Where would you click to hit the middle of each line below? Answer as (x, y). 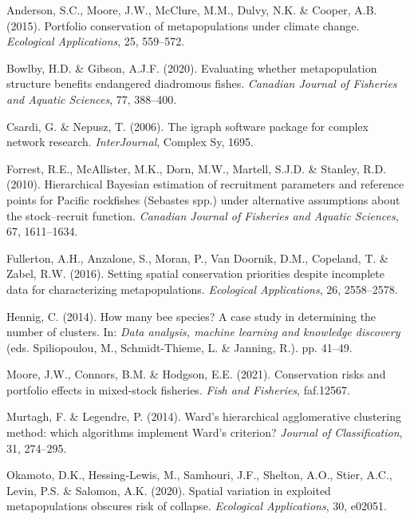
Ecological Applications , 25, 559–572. (96, 41)
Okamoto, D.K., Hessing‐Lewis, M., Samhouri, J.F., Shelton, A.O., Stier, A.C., (199, 475)
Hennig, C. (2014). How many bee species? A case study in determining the (191, 316)
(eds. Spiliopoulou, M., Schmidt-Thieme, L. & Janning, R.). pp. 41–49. (179, 347)
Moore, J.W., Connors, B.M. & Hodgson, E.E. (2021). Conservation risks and (196, 374)
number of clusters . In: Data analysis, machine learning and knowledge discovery (203, 332)
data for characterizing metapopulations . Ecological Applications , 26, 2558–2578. (202, 289)
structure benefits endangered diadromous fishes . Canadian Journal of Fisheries (202, 83)
